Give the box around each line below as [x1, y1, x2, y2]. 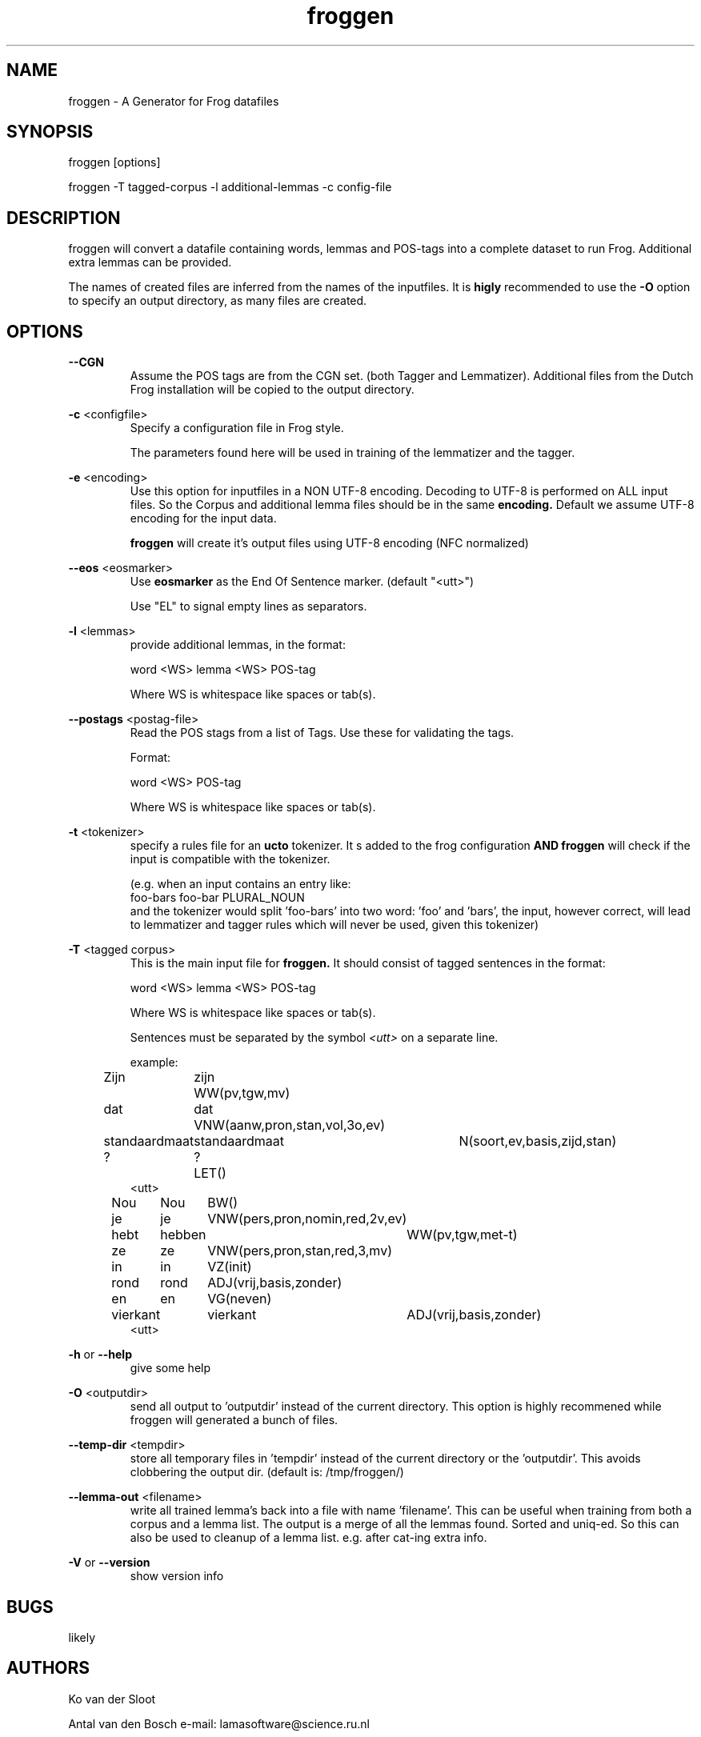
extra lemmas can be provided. [68, 255, 232, 270]
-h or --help [68, 1347, 132, 1362]
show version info [130, 1569, 224, 1583]
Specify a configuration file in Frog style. [130, 421, 344, 435]
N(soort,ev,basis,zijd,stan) [459, 1133, 617, 1150]
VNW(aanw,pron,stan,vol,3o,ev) [194, 1117, 386, 1134]
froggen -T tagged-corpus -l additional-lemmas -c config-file [68, 180, 392, 194]
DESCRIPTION [6, 207, 121, 228]
